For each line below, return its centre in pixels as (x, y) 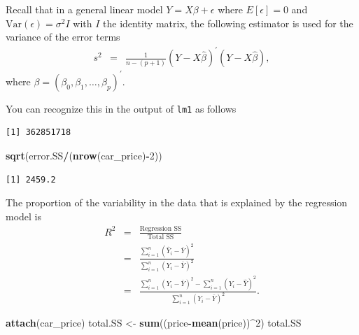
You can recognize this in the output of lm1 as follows (121, 108)
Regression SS (161, 229)
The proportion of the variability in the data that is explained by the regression (177, 202)
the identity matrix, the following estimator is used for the (228, 23)
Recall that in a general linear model (84, 9)
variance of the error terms (63, 37)
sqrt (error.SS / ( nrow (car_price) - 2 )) (84, 156)
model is (24, 216)
